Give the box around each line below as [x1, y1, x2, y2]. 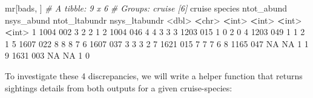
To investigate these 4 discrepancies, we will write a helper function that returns [5, 69, 303, 82]
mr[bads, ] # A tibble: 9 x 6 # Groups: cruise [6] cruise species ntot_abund [5, 2, 287, 14]
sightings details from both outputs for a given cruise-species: [5, 81, 232, 94]
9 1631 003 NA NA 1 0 [5, 49, 90, 62]
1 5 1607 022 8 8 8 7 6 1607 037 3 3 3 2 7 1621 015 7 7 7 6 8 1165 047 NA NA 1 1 [5, 37, 309, 50]
